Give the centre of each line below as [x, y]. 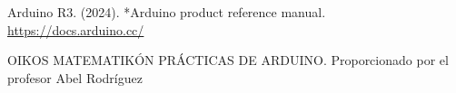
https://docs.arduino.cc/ [76, 29]
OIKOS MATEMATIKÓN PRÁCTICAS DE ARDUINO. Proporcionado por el [228, 60]
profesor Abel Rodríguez [75, 77]
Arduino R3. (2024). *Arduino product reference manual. [167, 12]
